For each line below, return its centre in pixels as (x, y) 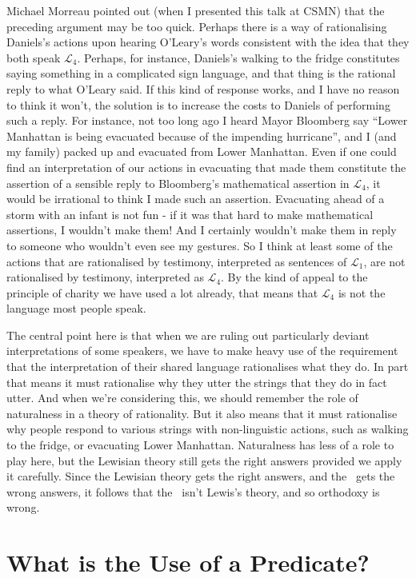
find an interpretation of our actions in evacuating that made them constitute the (206, 167)
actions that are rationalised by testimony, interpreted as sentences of (177, 261)
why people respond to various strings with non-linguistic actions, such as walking (208, 429)
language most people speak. (76, 308)
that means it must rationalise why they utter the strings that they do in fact (197, 382)
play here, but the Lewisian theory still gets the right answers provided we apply (204, 460)
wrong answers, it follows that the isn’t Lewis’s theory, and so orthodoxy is (193, 491)
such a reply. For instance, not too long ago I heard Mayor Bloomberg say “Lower (207, 120)
